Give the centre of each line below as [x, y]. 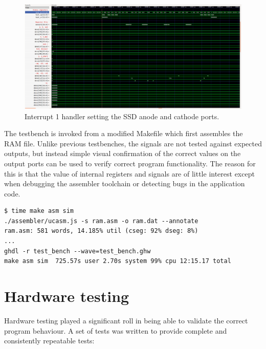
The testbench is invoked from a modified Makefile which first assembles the [124, 133]
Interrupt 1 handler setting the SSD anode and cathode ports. [122, 116]
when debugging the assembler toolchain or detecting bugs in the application [125, 183]
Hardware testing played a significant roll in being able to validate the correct [126, 320]
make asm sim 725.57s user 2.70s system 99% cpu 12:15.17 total [118, 261]
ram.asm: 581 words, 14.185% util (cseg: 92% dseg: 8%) [101, 231]
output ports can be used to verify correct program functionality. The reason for [130, 163]
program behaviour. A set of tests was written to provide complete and [116, 330]
